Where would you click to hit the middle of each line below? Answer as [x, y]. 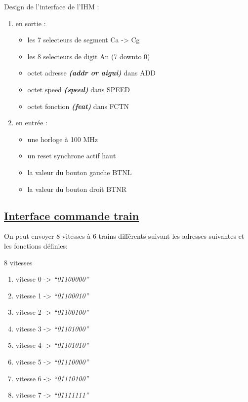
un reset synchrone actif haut [72, 156]
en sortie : [31, 23]
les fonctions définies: [36, 245]
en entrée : [31, 123]
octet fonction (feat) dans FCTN [78, 106]
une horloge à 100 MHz [62, 139]
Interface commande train [72, 215]
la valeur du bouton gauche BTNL [80, 172]
